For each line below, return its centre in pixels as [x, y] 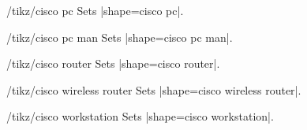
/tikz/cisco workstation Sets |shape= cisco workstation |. [140, 116]
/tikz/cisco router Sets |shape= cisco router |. [113, 63]
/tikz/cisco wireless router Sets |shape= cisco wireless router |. [154, 89]
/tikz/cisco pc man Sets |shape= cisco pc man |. [120, 37]
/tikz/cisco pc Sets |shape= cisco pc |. [95, 10]
